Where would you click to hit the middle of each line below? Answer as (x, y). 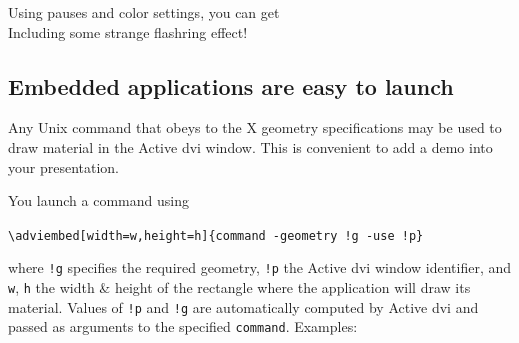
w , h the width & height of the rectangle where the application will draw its (239, 287)
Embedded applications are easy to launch (231, 85)
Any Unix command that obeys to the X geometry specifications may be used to (255, 127)
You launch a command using (98, 200)
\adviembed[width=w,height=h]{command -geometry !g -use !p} (216, 235)
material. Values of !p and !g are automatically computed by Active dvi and (243, 306)
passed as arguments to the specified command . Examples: (183, 326)
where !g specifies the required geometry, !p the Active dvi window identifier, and (260, 267)
